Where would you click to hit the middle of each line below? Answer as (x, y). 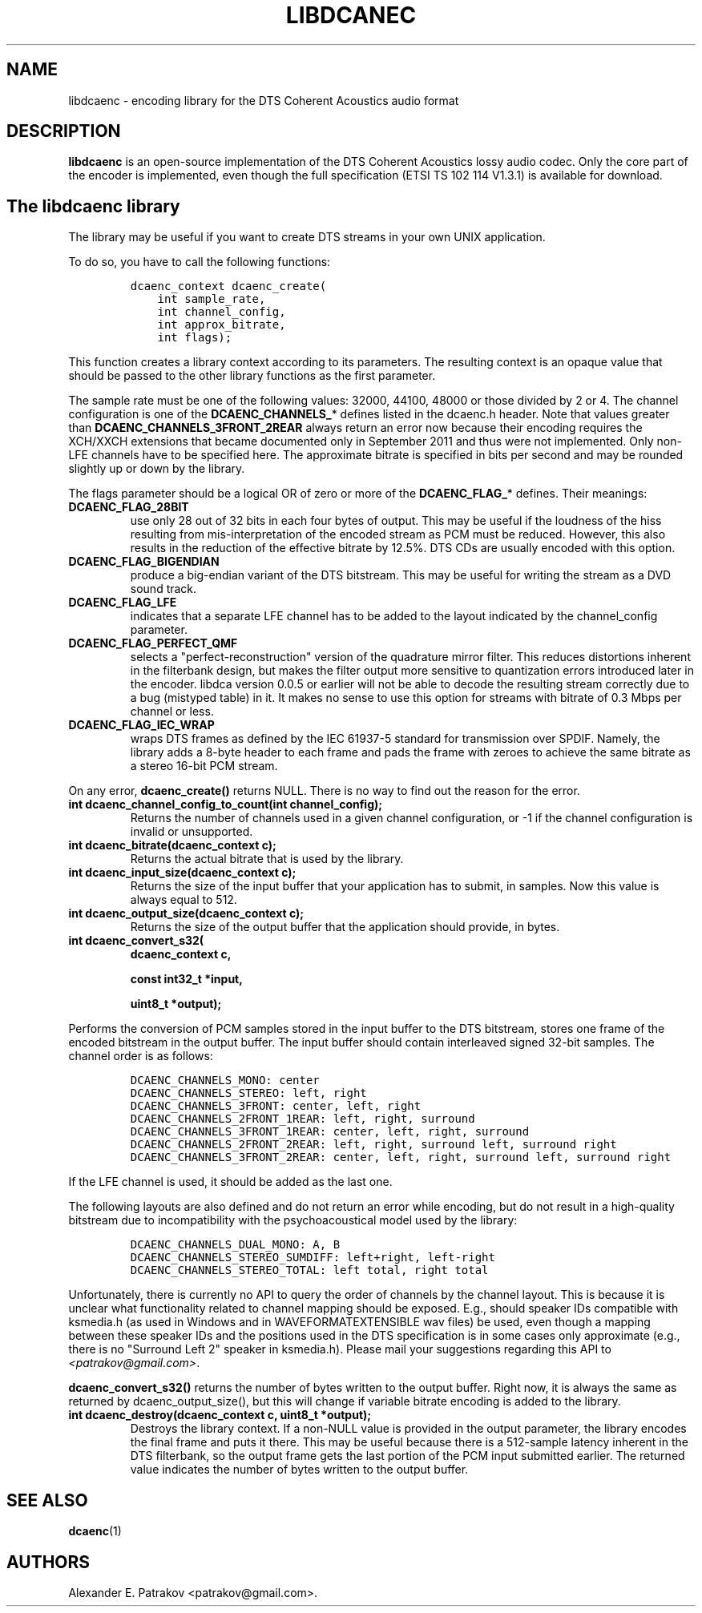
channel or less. (172, 712)
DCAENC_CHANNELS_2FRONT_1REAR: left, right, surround (303, 1119)
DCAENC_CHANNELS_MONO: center (225, 1081)
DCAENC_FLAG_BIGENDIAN (144, 562)
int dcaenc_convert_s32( (136, 941)
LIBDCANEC (351, 15)
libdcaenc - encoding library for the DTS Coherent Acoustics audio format (264, 100)
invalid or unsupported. (192, 832)
